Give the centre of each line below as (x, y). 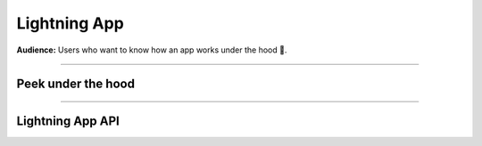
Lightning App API (68, 122)
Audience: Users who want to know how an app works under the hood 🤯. (152, 50)
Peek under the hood (76, 84)
